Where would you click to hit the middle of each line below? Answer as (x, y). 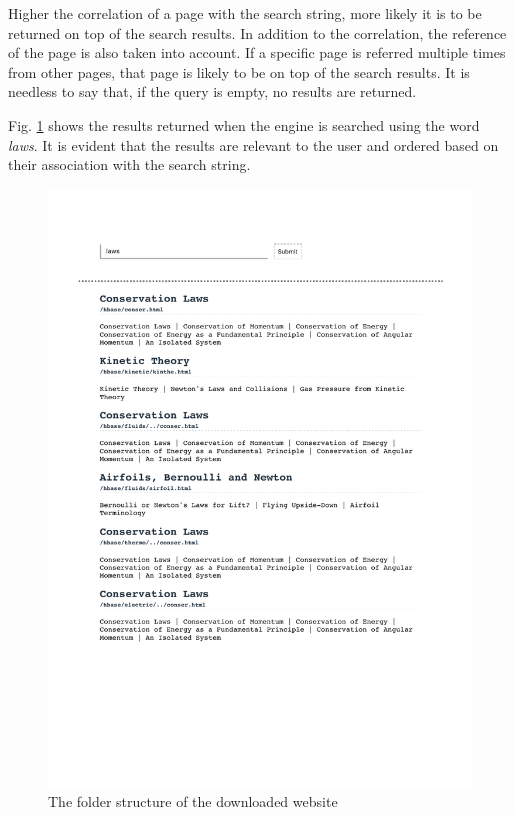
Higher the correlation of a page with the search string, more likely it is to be (245, 13)
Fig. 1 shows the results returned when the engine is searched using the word (244, 124)
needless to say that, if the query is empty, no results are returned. (212, 91)
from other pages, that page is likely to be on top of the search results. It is (239, 71)
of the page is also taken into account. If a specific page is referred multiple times (257, 52)
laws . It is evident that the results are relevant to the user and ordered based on (253, 144)
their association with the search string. (129, 164)
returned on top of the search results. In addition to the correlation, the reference (257, 32)
